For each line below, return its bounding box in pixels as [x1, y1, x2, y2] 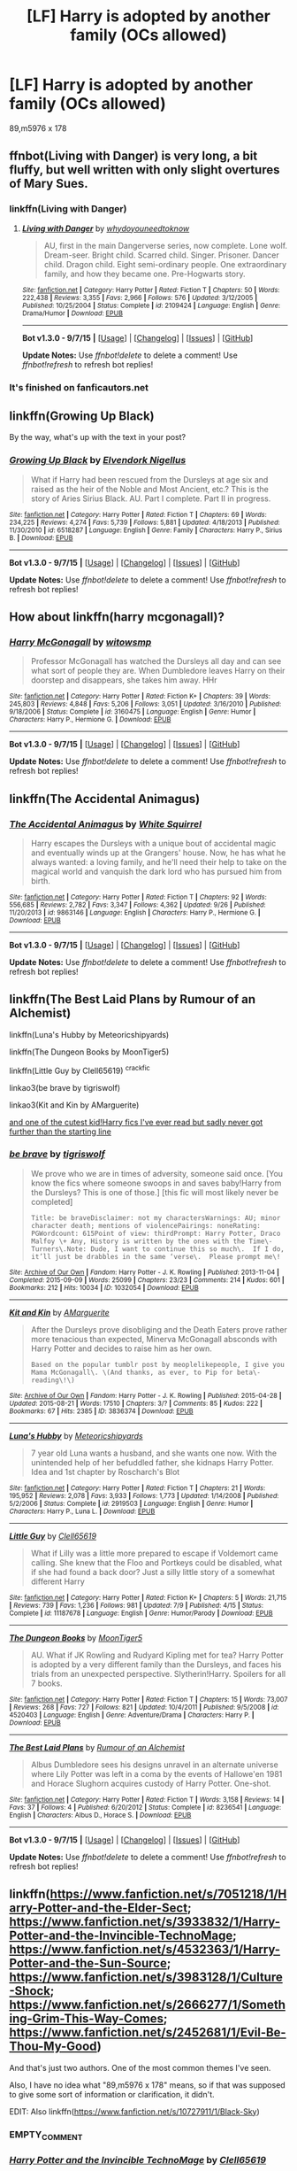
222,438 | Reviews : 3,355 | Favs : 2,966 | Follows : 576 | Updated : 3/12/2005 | [21, 293, 258, 302]
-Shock [9, 1983, 51, 1998]
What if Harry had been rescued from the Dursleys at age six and [30, 474, 269, 484]
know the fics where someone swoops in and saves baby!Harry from [30, 1178, 282, 1188]
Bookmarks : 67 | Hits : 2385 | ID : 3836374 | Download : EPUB [9, 1406, 194, 1416]
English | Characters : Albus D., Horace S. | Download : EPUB [9, 1811, 192, 1819]
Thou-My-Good [9, 2039, 97, 2054]
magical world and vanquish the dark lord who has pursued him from [30, 866, 283, 877]
